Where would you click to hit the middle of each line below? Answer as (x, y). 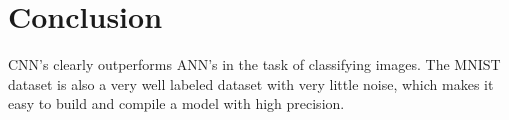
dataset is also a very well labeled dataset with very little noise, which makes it (251, 83)
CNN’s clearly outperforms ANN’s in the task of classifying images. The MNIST (254, 64)
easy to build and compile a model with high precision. (176, 103)
